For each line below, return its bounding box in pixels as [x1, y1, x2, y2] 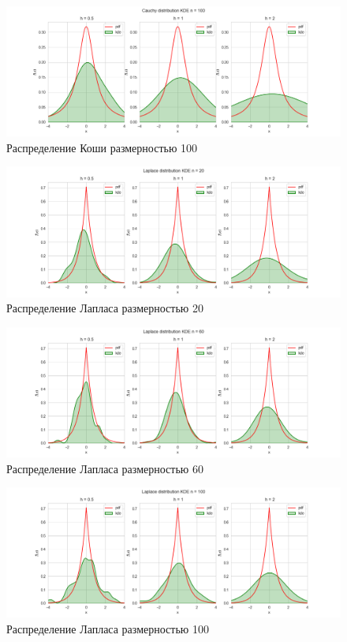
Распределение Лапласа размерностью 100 [6, 620, 209, 636]
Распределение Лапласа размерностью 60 [6, 460, 203, 476]
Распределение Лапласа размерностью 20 [6, 300, 203, 316]
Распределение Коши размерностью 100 [6, 139, 198, 155]
